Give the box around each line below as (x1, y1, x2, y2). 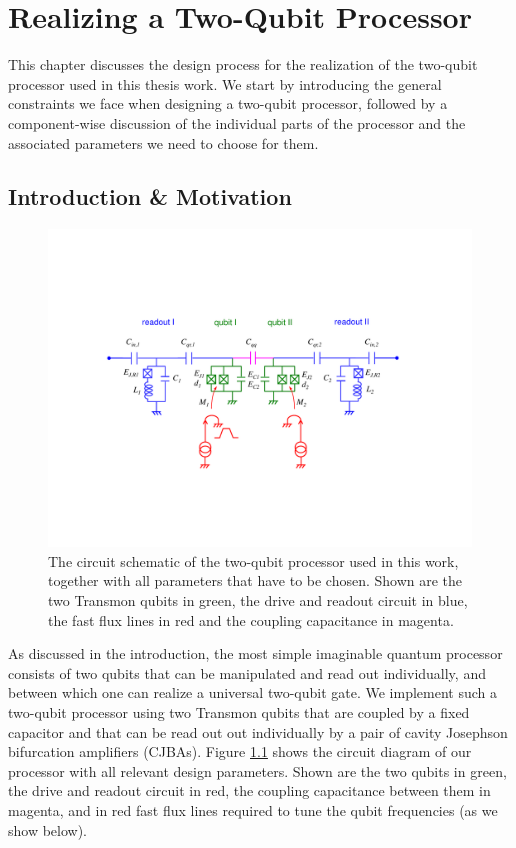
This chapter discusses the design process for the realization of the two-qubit (8, 54, 478, 75)
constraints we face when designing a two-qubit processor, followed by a (8, 93, 448, 114)
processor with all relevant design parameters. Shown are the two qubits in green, (8, 760, 507, 781)
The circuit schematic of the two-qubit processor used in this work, (48, 550, 459, 571)
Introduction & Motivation (8, 181, 292, 212)
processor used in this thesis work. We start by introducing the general (8, 73, 442, 94)
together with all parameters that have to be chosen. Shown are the (48, 570, 463, 591)
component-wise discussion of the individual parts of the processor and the (8, 112, 466, 133)
